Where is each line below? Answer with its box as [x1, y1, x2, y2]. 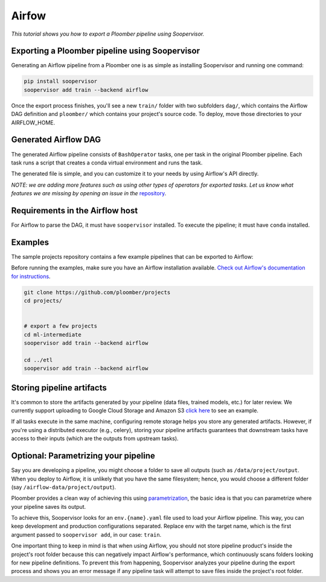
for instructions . [11, 273, 51, 280]
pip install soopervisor [24, 78, 98, 85]
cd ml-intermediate [24, 331, 81, 338]
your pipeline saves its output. [11, 503, 86, 510]
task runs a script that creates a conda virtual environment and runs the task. [11, 159, 203, 166]
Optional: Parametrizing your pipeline [11, 451, 155, 461]
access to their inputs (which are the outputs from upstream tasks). [11, 435, 179, 442]
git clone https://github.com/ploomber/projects [24, 289, 171, 296]
